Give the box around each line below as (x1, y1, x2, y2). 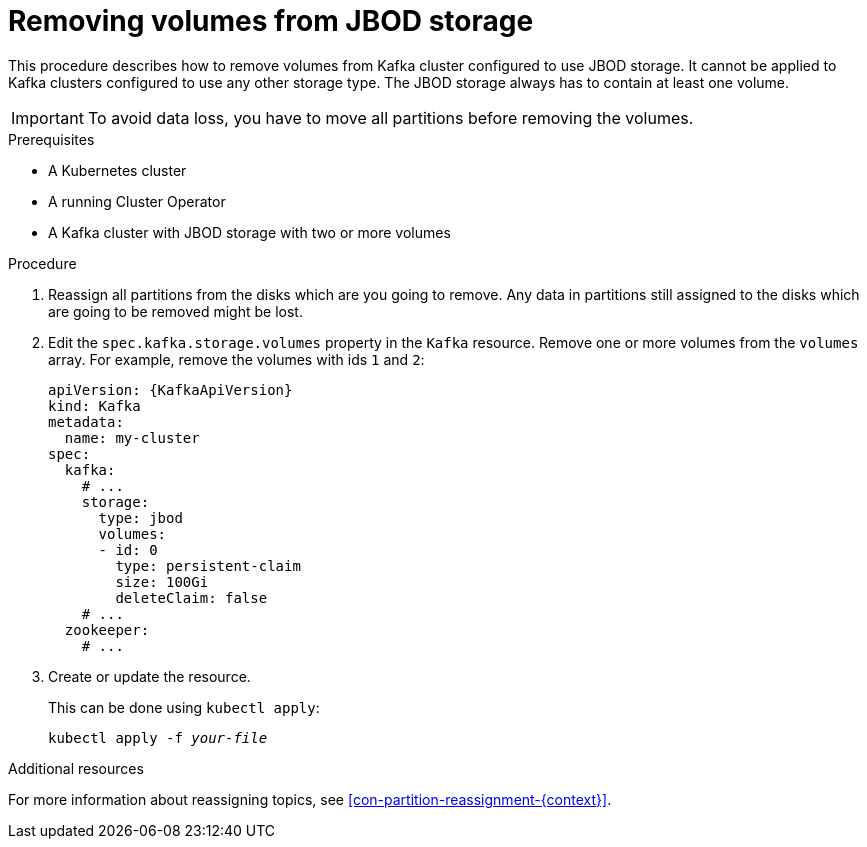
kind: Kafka (48, 397, 141, 414)
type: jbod (98, 509, 183, 526)
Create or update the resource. (48, 667, 251, 685)
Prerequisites (8, 130, 95, 148)
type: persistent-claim (115, 557, 301, 574)
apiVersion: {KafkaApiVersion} (48, 381, 293, 398)
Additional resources (8, 759, 144, 777)
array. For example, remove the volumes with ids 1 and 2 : (48, 350, 425, 368)
